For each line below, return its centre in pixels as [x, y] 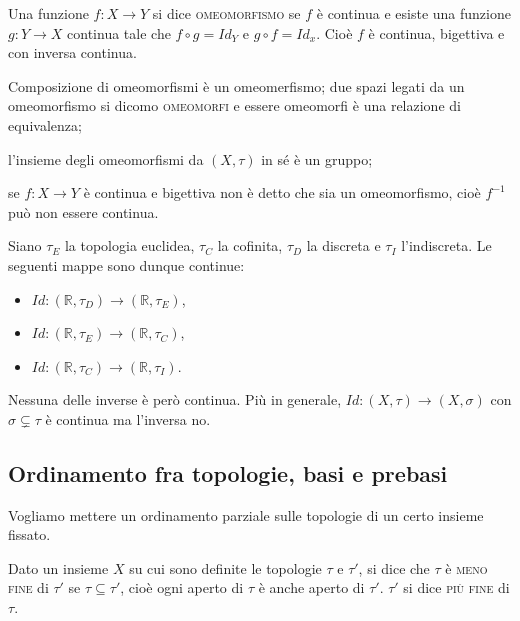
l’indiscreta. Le [446, 245]
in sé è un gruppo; [317, 158]
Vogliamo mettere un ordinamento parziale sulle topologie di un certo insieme [246, 514]
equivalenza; [45, 124]
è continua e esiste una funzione [413, 13]
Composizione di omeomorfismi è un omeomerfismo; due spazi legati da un [236, 85]
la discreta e [343, 245]
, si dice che [394, 567]
